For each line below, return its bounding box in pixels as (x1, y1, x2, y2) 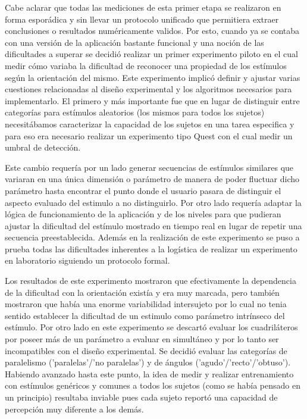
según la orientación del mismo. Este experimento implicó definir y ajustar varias (5, 71, 300, 83)
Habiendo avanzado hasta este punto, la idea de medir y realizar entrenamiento (5, 367, 294, 380)
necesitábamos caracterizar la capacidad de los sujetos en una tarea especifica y (5, 117, 295, 130)
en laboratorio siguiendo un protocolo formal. (5, 254, 170, 267)
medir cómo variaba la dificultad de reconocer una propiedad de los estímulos (5, 59, 287, 71)
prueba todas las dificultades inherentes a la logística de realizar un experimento (5, 242, 297, 255)
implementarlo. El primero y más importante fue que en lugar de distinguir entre (5, 94, 300, 107)
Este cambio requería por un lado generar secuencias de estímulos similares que (5, 161, 294, 173)
